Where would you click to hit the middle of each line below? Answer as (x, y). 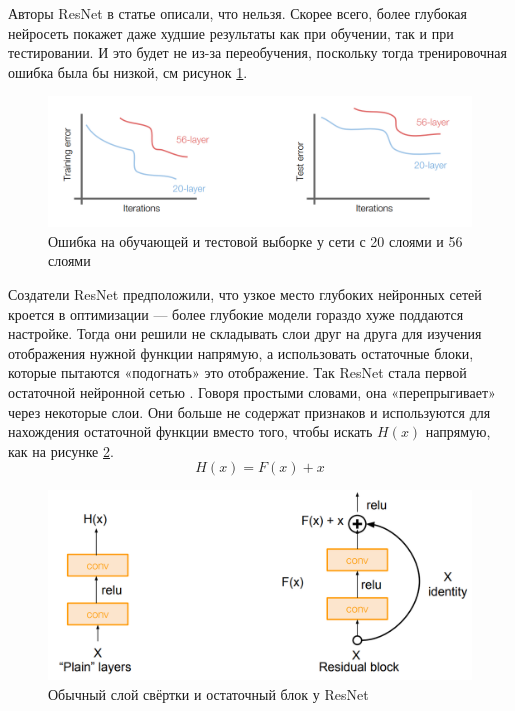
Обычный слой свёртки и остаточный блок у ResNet (208, 693)
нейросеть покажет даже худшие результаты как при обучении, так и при (231, 32)
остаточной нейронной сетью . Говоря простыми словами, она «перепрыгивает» (252, 391)
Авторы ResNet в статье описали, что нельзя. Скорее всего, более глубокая (238, 13)
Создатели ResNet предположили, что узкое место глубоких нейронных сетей (245, 294)
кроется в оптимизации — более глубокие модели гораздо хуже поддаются (236, 313)
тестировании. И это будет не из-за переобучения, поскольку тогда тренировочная (257, 52)
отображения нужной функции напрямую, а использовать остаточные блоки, (241, 352)
